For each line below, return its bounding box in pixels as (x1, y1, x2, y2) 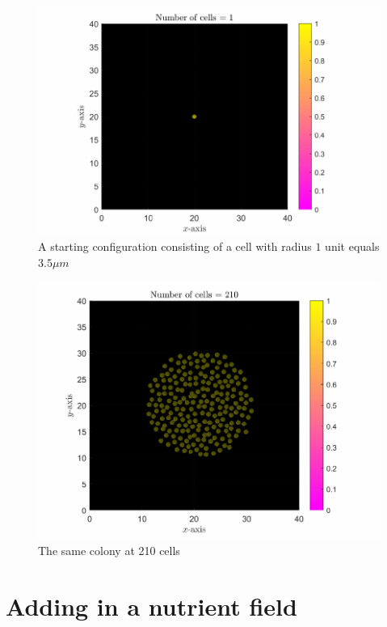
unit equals (325, 237, 380, 254)
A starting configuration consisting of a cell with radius (38, 237, 312, 254)
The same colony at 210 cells (38, 542, 180, 559)
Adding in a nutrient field (6, 589, 297, 622)
